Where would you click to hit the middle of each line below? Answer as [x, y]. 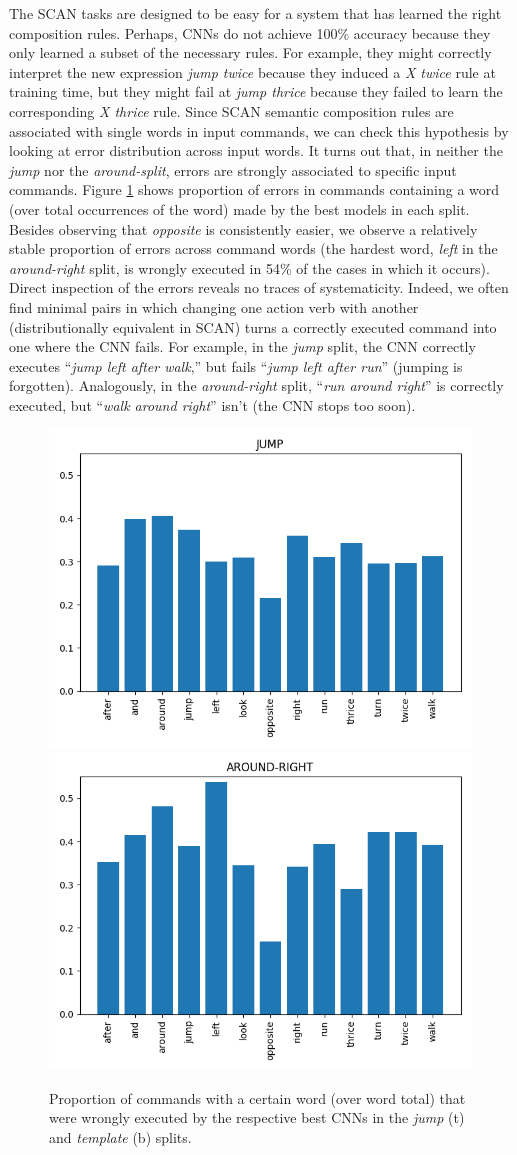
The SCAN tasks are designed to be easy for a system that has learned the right [255, 13]
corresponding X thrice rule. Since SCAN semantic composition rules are [231, 110]
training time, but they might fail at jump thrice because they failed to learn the [256, 91]
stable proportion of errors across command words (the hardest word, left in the [253, 248]
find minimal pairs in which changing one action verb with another [214, 306]
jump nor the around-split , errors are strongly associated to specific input [233, 169]
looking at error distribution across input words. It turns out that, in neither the [256, 150]
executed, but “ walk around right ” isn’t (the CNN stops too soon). [212, 404]
